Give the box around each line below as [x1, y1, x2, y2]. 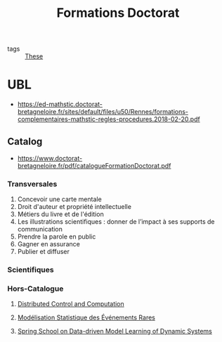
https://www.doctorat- [17, 153, 83, 163]
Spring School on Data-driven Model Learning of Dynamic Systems [17, 327, 213, 336]
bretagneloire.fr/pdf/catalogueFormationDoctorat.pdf [17, 161, 171, 170]
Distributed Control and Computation [17, 300, 124, 308]
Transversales [7, 179, 58, 189]
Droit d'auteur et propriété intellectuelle [17, 203, 132, 211]
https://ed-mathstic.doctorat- [17, 100, 103, 108]
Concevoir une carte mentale [17, 195, 102, 203]
